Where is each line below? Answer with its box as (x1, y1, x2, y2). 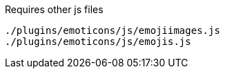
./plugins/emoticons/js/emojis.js (5, 36, 191, 47)
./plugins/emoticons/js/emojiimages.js (5, 25, 220, 36)
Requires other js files (5, 3, 104, 15)
